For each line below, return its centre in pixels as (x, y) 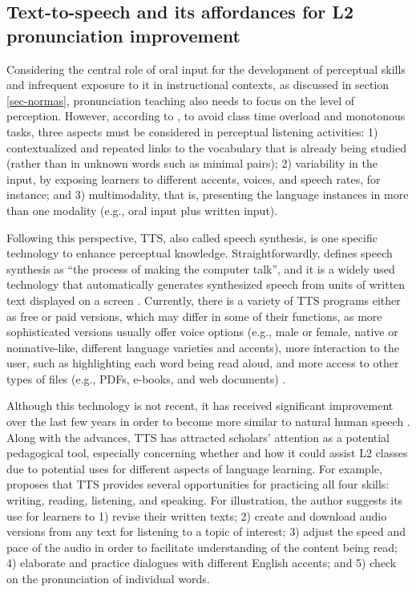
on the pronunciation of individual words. (108, 578)
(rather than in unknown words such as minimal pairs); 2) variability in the (192, 163)
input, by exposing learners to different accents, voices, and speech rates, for (194, 178)
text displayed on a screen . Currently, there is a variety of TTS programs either (204, 300)
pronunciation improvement (123, 35)
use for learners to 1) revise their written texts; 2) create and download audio (197, 515)
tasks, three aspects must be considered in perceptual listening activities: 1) (192, 131)
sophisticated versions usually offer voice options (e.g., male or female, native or (202, 332)
